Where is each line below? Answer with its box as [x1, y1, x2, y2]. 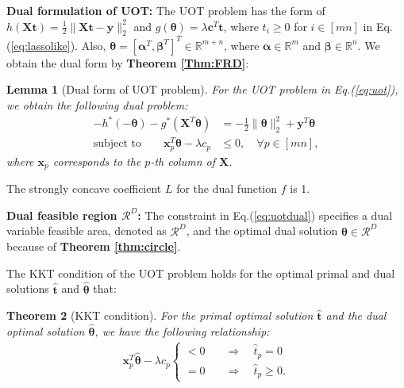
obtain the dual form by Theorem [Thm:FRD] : [6, 54, 249, 71]
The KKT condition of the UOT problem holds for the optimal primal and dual [6, 264, 395, 281]
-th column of [150, 152, 215, 169]
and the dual [325, 307, 387, 324]
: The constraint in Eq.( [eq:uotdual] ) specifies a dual [137, 206, 393, 223]
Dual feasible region [6, 206, 117, 223]
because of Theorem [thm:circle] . [6, 238, 181, 255]
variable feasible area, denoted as [6, 222, 167, 239]
